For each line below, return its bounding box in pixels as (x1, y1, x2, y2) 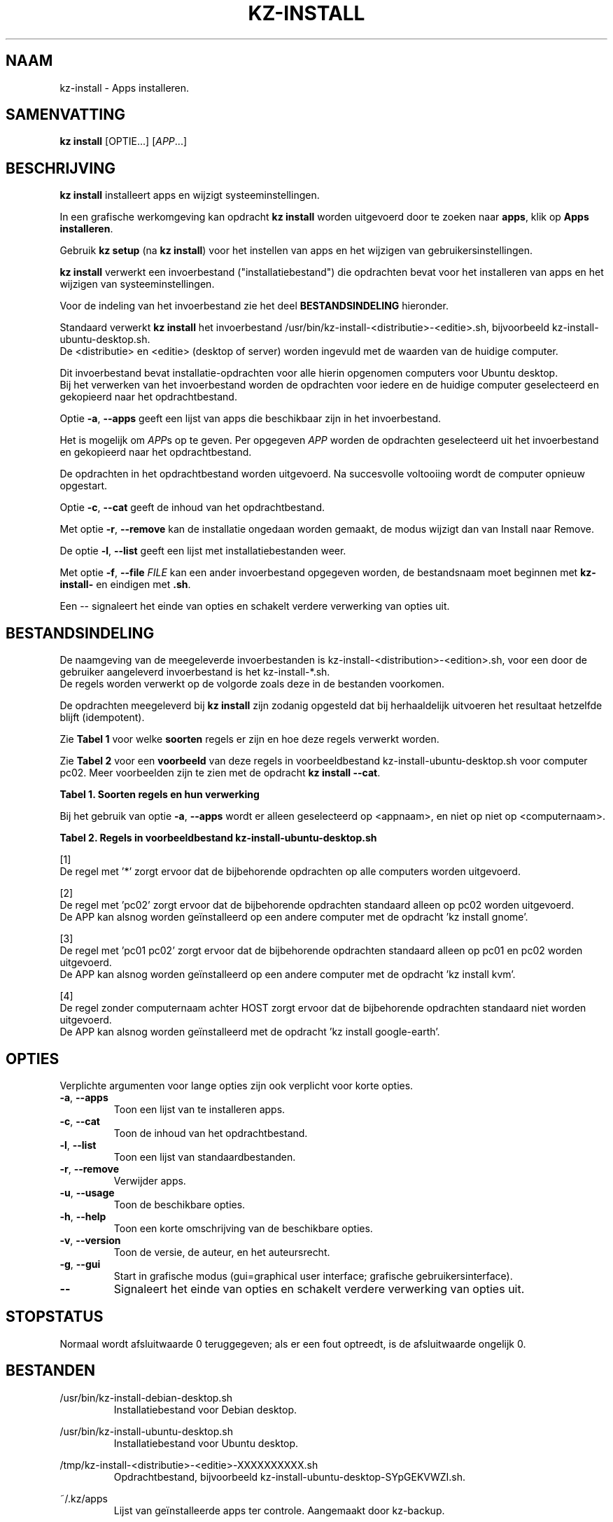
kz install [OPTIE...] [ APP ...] (59, 135, 188, 148)
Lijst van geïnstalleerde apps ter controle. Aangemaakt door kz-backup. (113, 1504, 445, 1516)
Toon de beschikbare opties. (113, 1198, 246, 1210)
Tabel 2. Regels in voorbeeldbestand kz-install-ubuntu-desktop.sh (59, 832, 377, 844)
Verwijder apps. (113, 1174, 186, 1187)
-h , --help (59, 1210, 106, 1222)
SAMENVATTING (6, 106, 125, 124)
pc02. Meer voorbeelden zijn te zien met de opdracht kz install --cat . (59, 767, 381, 779)
